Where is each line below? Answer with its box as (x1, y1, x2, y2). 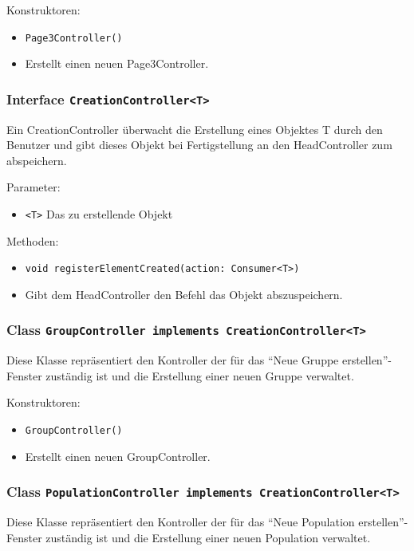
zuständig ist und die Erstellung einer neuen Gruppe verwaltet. (45, 367, 354, 384)
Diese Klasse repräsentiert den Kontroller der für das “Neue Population (6, 514, 355, 530)
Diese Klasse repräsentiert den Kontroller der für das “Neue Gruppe (6, 352, 339, 368)
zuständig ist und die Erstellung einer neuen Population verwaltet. (45, 529, 371, 545)
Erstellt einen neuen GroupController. (25, 447, 211, 464)
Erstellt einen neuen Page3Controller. (25, 55, 209, 72)
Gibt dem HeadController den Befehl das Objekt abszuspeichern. (25, 285, 343, 302)
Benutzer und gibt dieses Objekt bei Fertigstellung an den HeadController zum (6, 136, 392, 153)
